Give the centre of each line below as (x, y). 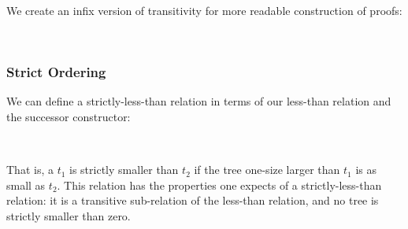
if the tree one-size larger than (267, 170)
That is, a (30, 170)
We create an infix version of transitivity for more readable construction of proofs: (204, 10)
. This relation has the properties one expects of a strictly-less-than (219, 185)
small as (26, 185)
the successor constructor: (69, 116)
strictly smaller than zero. (69, 215)
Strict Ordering (56, 72)
